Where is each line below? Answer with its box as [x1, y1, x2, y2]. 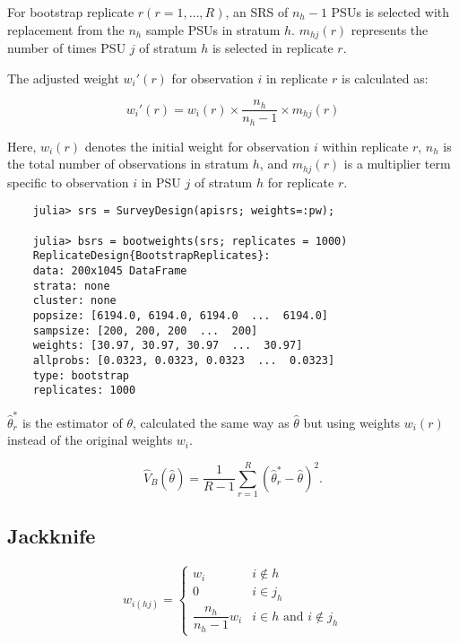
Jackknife [7, 522, 96, 550]
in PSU [141, 172, 181, 191]
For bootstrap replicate [7, 3, 134, 21]
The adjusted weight [7, 68, 119, 87]
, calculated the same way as [132, 413, 290, 431]
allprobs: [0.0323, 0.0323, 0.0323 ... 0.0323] [32, 353, 335, 367]
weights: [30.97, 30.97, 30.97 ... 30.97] [32, 339, 303, 352]
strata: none [32, 279, 110, 292]
